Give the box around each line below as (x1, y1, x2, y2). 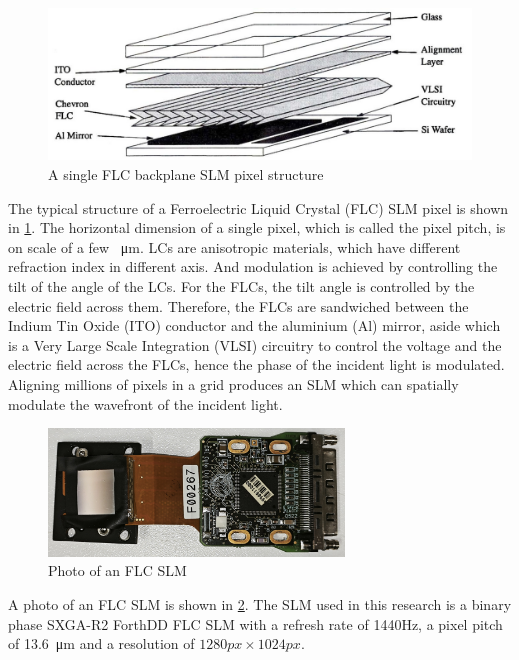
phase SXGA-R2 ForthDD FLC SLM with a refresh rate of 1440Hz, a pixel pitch (8, 613, 503, 634)
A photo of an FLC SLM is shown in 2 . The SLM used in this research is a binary (8, 593, 512, 614)
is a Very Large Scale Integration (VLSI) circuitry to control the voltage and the (8, 334, 502, 355)
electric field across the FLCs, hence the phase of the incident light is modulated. (8, 354, 505, 375)
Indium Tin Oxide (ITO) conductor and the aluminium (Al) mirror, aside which (8, 315, 501, 336)
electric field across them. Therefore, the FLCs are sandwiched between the (8, 295, 469, 316)
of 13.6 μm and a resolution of (8, 633, 195, 654)
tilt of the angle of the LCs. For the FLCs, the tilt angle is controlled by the (8, 275, 475, 296)
